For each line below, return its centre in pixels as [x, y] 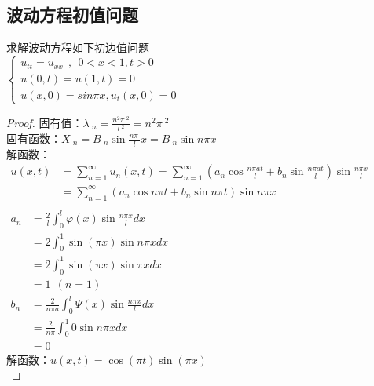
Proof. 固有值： [45, 122]
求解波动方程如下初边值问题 [78, 47]
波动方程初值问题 [72, 15]
